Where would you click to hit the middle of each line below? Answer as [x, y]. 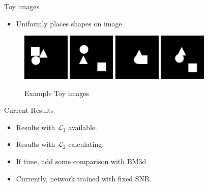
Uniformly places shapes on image [69, 23]
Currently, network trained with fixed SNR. [84, 178]
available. [83, 127]
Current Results [29, 110]
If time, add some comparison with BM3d [81, 161]
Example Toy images [57, 93]
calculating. [86, 144]
